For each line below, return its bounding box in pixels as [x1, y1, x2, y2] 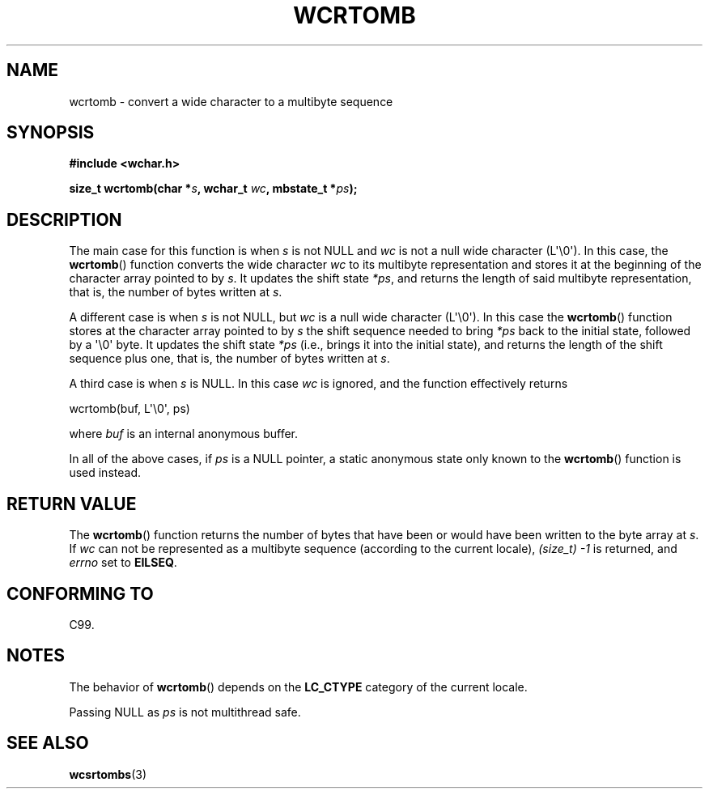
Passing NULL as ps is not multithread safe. [69, 704, 301, 719]
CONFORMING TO [6, 583, 154, 604]
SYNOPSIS [6, 122, 95, 143]
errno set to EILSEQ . [69, 555, 177, 570]
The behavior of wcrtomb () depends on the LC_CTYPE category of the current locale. [69, 679, 528, 694]
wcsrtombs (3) [69, 767, 147, 781]
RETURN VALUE [6, 493, 137, 514]
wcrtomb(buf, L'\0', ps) [69, 402, 190, 416]
